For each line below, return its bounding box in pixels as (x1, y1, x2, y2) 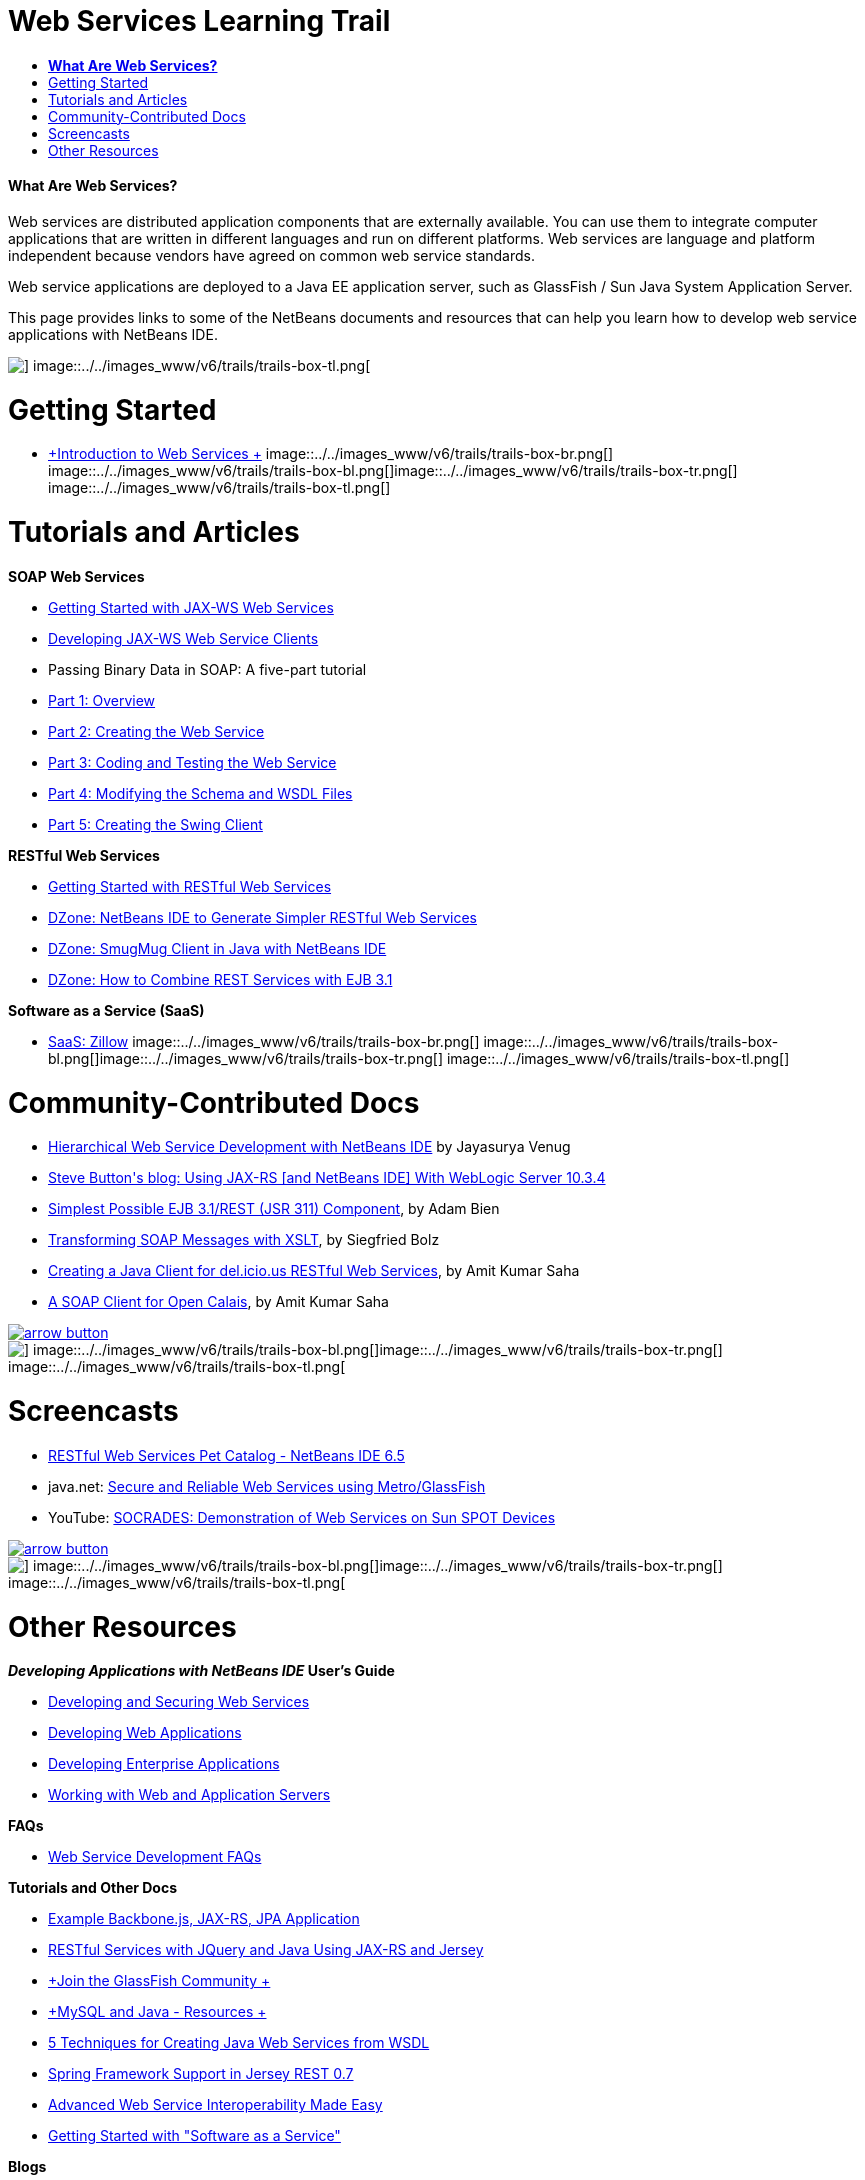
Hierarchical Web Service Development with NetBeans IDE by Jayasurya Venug (48, 1138, 571, 1156)
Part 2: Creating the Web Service (48, 722, 265, 740)
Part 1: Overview (48, 691, 156, 709)
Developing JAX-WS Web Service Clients (48, 629, 319, 647)
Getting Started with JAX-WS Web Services (48, 598, 334, 616)
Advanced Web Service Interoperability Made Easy (48, 2096, 383, 2114)
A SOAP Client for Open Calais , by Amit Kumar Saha (48, 1293, 389, 1311)
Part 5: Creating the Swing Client (48, 815, 263, 833)
